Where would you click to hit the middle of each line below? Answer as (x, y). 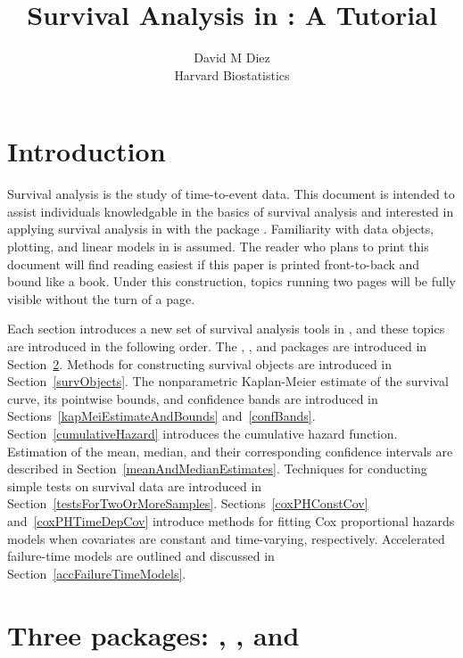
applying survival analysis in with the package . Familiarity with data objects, (221, 229)
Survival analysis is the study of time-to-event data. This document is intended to (231, 194)
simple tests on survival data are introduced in (135, 485)
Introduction (87, 151)
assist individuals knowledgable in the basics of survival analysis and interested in (231, 211)
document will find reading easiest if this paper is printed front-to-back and (214, 263)
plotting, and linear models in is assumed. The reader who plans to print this (218, 247)
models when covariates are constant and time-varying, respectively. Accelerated (226, 538)
